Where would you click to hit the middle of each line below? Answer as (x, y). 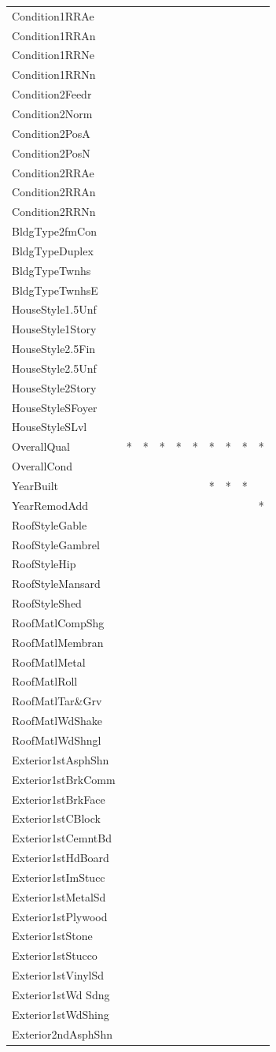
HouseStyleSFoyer (55, 407)
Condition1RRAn (54, 35)
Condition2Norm (52, 113)
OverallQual (41, 446)
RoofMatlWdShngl (57, 740)
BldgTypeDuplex (53, 250)
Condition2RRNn (54, 212)
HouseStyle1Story (54, 329)
